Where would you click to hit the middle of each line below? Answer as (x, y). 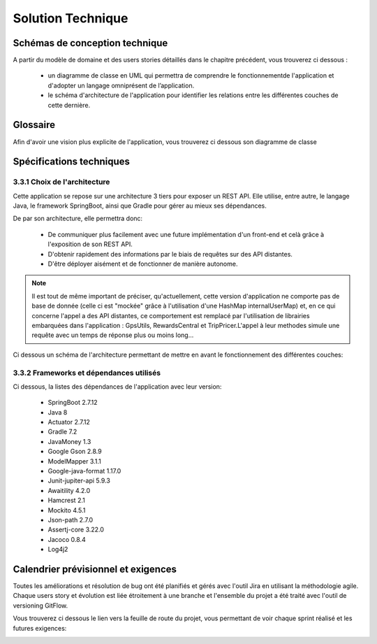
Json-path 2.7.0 (71, 520)
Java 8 (58, 412)
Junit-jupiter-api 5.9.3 (79, 481)
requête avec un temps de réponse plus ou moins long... (113, 335)
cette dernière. (69, 105)
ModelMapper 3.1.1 (74, 461)
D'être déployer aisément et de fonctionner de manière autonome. (143, 264)
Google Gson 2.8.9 (75, 452)
